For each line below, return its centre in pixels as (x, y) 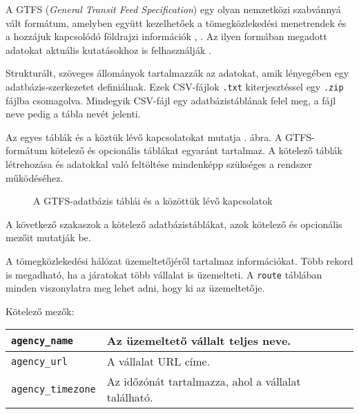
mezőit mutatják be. (48, 237)
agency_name (42, 340)
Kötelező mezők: (40, 311)
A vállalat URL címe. (158, 361)
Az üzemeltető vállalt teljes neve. (199, 341)
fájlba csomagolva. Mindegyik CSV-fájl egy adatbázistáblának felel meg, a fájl (171, 100)
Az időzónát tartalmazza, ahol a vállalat (204, 382)
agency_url (39, 361)
